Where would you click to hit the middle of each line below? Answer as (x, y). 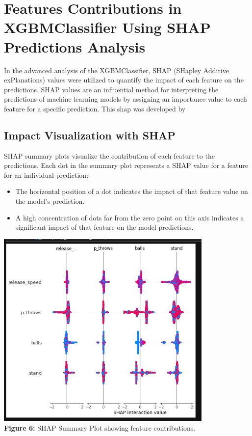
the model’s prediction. (50, 201)
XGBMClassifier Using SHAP (107, 27)
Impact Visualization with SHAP (90, 135)
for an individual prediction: (46, 175)
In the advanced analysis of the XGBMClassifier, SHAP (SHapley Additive (116, 70)
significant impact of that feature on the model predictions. (104, 227)
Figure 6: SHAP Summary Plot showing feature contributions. (100, 427)
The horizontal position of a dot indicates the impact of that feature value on (132, 191)
